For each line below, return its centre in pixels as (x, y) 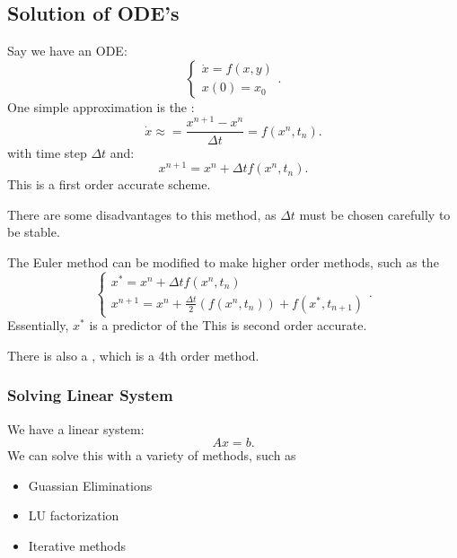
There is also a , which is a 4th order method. (133, 355)
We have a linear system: (76, 428)
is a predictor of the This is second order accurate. (228, 325)
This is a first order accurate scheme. (109, 184)
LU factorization (74, 515)
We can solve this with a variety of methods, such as (152, 455)
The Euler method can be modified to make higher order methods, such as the (223, 262)
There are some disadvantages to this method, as (142, 214)
